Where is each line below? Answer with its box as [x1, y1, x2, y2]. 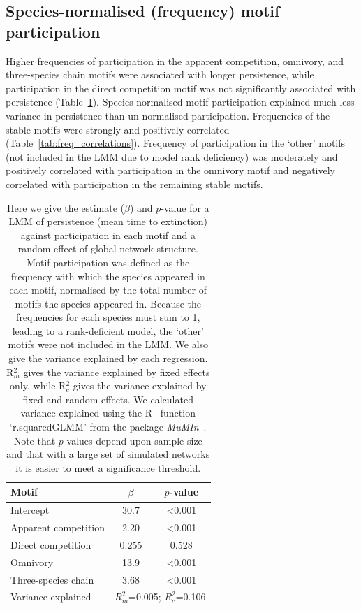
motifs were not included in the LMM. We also [8, 337, 209, 352]
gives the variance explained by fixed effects [23, 364, 210, 379]
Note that [13, 433, 56, 447]
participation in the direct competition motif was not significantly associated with [6, 80, 356, 95]
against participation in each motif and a [20, 227, 196, 242]
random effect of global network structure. [17, 241, 198, 256]
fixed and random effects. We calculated [22, 391, 193, 406]
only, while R [10, 378, 66, 393]
